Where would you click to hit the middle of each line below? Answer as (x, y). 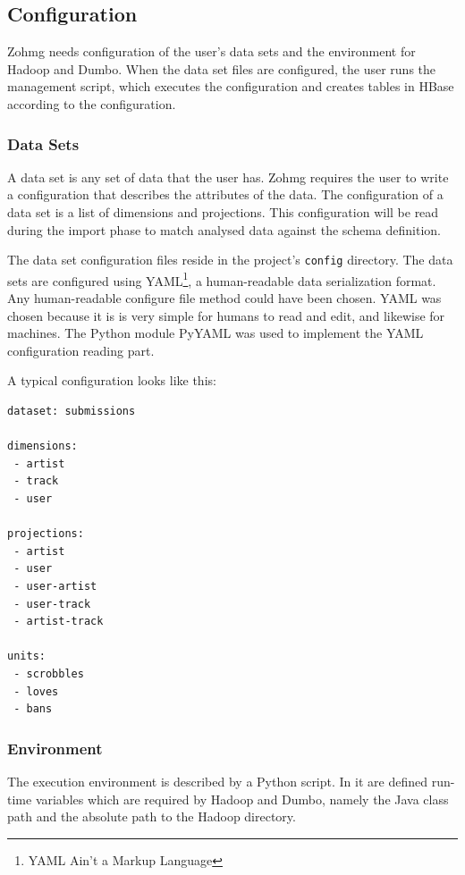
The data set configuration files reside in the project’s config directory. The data (230, 260)
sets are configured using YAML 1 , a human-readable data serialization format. (222, 279)
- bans (33, 709)
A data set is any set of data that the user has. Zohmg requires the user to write (228, 177)
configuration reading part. (81, 350)
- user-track (52, 604)
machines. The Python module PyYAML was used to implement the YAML (216, 333)
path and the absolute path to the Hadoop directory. (152, 816)
